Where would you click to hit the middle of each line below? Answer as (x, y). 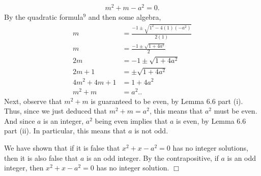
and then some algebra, (125, 17)
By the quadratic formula (44, 17)
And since (20, 120)
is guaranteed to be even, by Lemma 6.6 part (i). (167, 101)
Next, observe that (33, 101)
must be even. (236, 111)
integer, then (24, 168)
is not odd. (151, 131)
